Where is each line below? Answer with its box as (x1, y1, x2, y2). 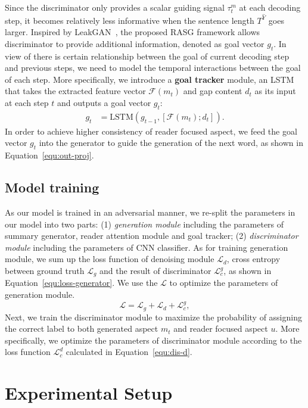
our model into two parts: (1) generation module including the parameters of (5, 217, 284, 230)
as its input (254, 85, 296, 97)
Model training (5, 178, 99, 197)
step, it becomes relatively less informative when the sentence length (5, 14, 254, 26)
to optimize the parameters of (169, 276, 278, 289)
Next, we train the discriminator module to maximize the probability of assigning (5, 310, 302, 323)
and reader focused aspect (173, 322, 268, 335)
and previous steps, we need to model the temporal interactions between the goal (5, 61, 301, 74)
